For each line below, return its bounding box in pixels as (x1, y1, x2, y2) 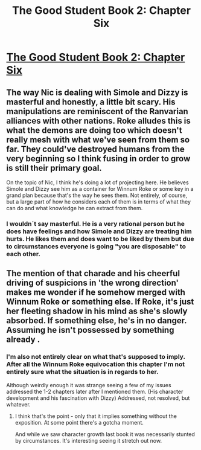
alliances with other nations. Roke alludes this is (6, 115, 191, 126)
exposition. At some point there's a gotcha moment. (14, 419, 144, 426)
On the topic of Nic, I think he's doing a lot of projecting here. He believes (6, 179, 189, 186)
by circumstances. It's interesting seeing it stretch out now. (14, 437, 162, 444)
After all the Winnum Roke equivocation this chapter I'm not (6, 360, 185, 368)
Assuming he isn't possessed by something (6, 325, 174, 335)
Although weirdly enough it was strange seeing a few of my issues (6, 381, 171, 388)
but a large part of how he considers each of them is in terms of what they (6, 198, 191, 205)
